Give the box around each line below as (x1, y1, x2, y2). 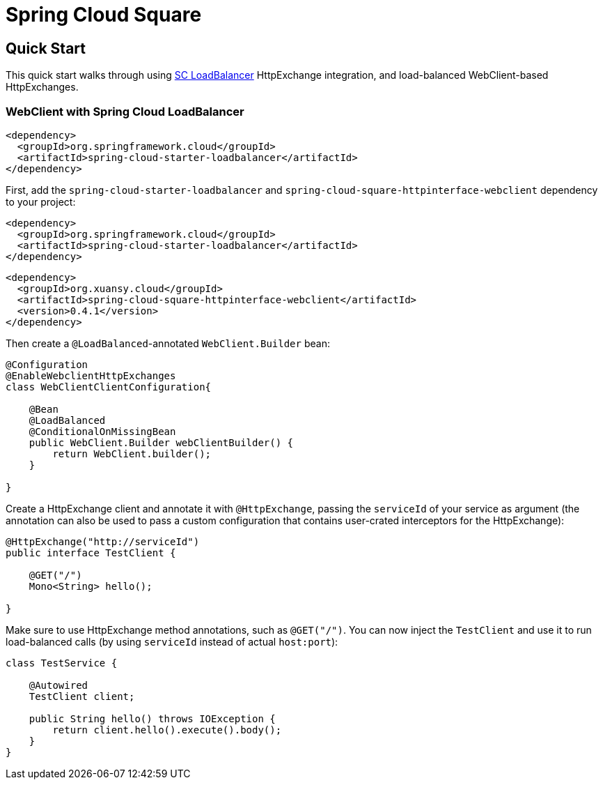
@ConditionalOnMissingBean (29, 425, 176, 437)
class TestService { (6, 657, 118, 669)
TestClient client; (29, 690, 135, 702)
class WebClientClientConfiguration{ (6, 381, 212, 392)
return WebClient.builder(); (52, 448, 212, 459)
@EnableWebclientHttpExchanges (6, 369, 176, 381)
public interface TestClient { (6, 547, 176, 558)
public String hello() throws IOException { (29, 712, 276, 724)
